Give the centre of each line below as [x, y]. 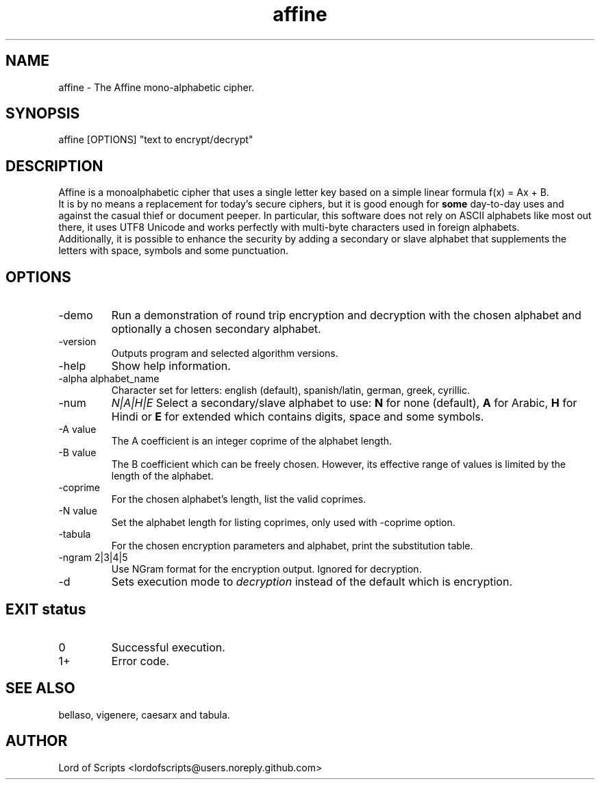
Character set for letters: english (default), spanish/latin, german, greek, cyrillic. [290, 390]
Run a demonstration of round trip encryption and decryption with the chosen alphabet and [346, 315]
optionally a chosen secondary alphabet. [216, 329]
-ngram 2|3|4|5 [93, 558]
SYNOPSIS [43, 114]
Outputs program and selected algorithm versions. [225, 353]
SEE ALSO [40, 688]
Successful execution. [168, 647]
